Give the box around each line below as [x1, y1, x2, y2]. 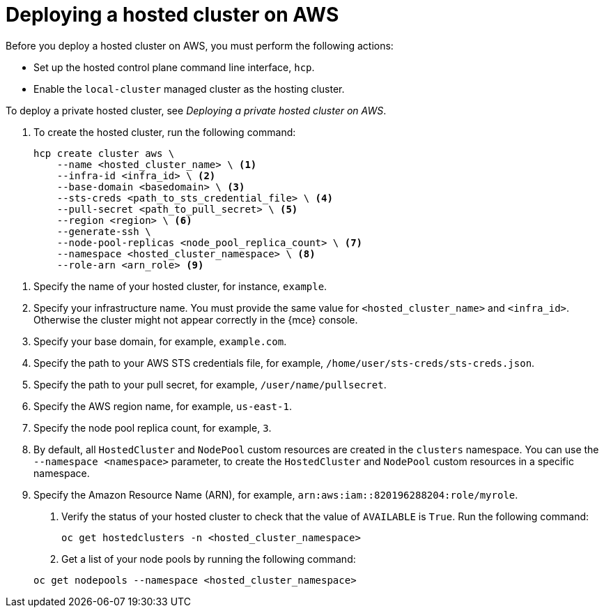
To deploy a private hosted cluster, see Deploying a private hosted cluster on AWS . [6, 104, 387, 116]
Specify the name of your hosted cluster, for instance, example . [33, 280, 327, 292]
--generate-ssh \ [56, 225, 151, 237]
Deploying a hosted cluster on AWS [6, 3, 339, 27]
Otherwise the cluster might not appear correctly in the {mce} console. [33, 313, 358, 326]
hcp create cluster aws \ [33, 147, 175, 159]
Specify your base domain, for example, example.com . [33, 335, 287, 347]
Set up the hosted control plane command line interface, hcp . [33, 61, 315, 73]
